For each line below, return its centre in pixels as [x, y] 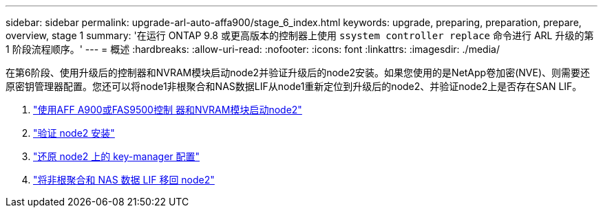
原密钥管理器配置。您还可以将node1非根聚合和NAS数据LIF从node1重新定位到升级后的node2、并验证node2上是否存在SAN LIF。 [294, 86]
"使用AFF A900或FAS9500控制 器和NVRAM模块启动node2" [168, 110]
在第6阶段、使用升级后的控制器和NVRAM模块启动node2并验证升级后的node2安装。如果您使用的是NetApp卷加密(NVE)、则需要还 [298, 72]
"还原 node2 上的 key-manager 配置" [117, 156]
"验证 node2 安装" [74, 133]
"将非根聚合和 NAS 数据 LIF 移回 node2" [124, 180]
